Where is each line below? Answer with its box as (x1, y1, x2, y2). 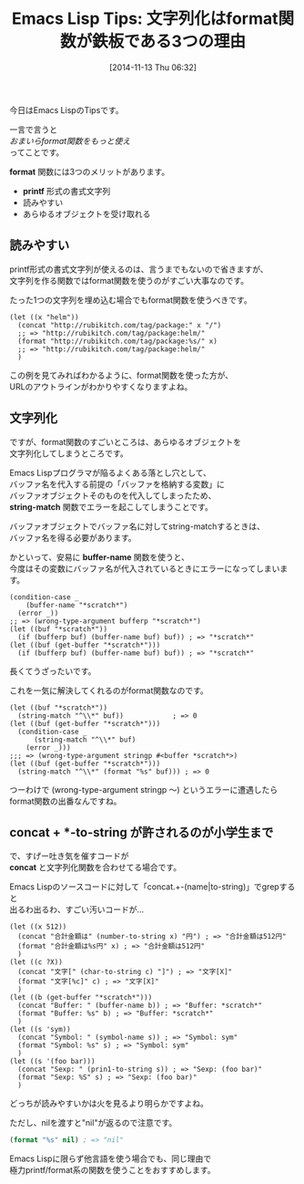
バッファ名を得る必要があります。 (9, 532, 137, 543)
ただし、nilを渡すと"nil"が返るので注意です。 (9, 1117, 177, 1128)
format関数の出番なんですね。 (9, 795, 122, 806)
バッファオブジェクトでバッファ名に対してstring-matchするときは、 (9, 521, 266, 532)
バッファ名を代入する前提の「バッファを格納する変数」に (9, 478, 225, 489)
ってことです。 (9, 147, 65, 158)
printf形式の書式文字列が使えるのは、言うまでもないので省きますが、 (9, 264, 269, 275)
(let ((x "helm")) (9, 312, 79, 322)
